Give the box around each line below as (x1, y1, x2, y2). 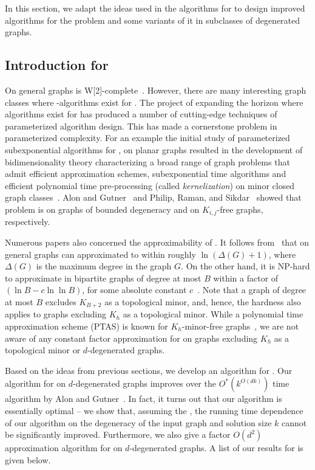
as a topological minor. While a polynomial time (123, 308, 303, 320)
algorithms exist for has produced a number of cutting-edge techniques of (5, 108, 277, 120)
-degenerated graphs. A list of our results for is (129, 441, 303, 454)
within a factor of (213, 271, 279, 284)
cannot (282, 416, 307, 429)
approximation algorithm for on (5, 441, 123, 454)
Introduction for (5, 55, 109, 74)
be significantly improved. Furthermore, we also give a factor (5, 428, 231, 441)
